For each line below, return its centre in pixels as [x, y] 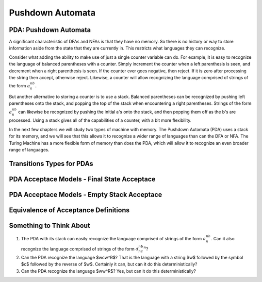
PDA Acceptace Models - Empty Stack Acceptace [86, 194]
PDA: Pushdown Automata [50, 30]
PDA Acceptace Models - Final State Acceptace [82, 179]
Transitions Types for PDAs [51, 163]
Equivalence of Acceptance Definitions [69, 210]
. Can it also [223, 238]
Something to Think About [50, 225]
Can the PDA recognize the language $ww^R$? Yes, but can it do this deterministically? [108, 271]
